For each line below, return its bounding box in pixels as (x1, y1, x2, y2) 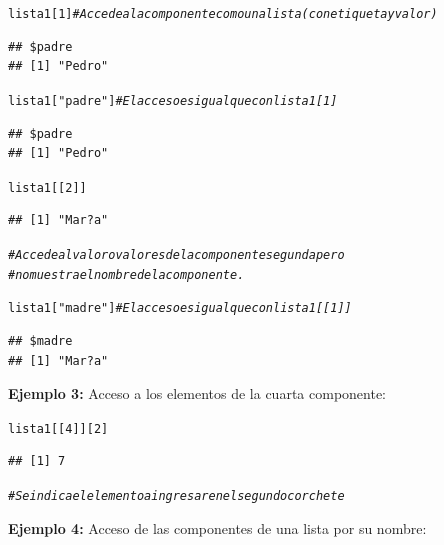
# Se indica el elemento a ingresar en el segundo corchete (8, 488, 345, 503)
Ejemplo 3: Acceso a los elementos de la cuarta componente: (8, 383, 386, 404)
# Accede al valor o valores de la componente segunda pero (8, 247, 345, 262)
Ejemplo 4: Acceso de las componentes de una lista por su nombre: (8, 517, 427, 538)
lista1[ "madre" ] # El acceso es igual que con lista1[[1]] (8, 301, 352, 316)
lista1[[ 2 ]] (8, 180, 87, 195)
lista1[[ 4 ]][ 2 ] (8, 421, 109, 436)
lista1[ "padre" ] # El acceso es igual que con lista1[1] (8, 93, 338, 108)
